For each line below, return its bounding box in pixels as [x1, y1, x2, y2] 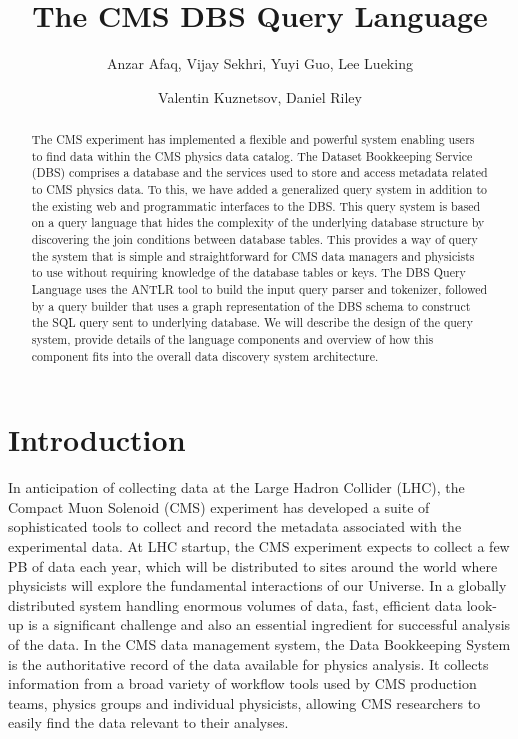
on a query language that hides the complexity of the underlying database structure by [31, 214, 485, 231]
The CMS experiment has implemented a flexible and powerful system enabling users [31, 131, 475, 148]
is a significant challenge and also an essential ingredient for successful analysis [28, 614, 511, 635]
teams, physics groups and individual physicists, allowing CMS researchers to [8, 692, 481, 713]
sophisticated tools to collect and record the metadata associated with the [8, 516, 462, 537]
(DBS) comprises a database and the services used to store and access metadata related [31, 164, 488, 181]
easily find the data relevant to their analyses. [8, 712, 289, 733]
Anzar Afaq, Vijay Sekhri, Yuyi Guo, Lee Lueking [107, 53, 413, 74]
